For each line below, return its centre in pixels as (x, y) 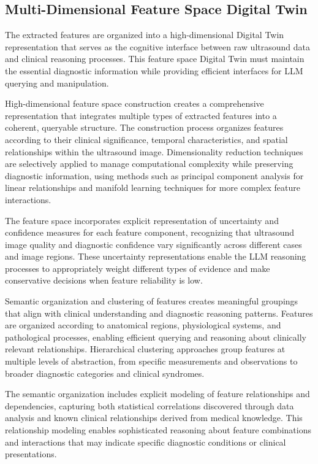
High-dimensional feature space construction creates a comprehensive (134, 103)
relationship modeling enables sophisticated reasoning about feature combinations (158, 430)
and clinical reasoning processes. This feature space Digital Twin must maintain (155, 59)
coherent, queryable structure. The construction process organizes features (144, 127)
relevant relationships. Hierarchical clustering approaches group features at (145, 349)
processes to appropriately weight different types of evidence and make (138, 268)
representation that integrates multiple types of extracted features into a (141, 115)
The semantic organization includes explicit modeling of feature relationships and (157, 394)
